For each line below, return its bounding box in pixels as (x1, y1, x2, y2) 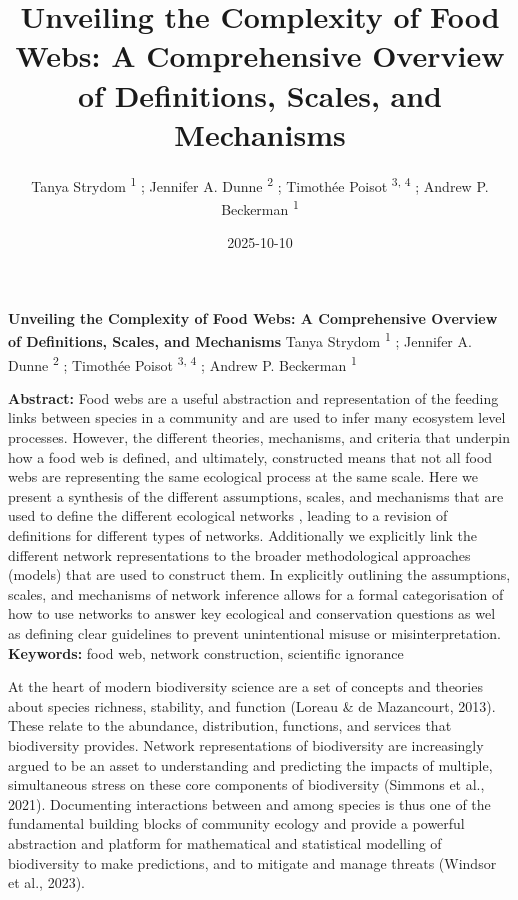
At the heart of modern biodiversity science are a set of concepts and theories (8, 676, 483, 697)
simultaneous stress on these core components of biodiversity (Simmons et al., (8, 774, 485, 795)
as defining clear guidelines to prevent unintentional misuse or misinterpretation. (8, 623, 501, 643)
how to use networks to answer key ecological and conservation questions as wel (8, 603, 496, 624)
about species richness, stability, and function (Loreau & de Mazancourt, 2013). (8, 695, 496, 716)
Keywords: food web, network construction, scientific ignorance (8, 642, 404, 663)
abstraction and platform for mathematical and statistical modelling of (8, 832, 442, 853)
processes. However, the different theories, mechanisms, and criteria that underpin (8, 427, 510, 448)
